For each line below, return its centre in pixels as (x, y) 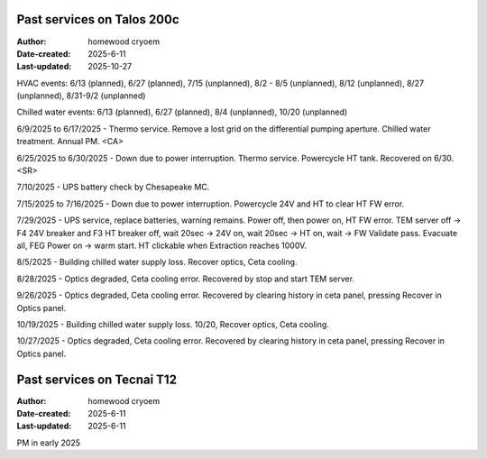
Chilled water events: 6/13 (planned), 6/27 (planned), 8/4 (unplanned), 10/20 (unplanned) (182, 112)
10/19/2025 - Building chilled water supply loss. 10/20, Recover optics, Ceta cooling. (173, 324)
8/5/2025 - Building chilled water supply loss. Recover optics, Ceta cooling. (157, 262)
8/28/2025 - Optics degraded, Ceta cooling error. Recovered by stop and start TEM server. (186, 279)
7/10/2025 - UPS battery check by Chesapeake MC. (113, 187)
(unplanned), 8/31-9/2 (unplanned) (81, 96)
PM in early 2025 (49, 443)
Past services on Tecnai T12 (97, 379)
